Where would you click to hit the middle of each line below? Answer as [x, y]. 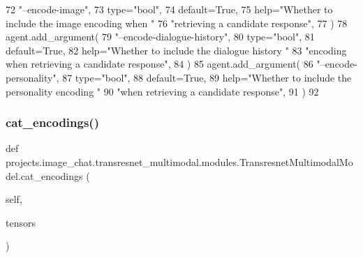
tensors [21, 222]
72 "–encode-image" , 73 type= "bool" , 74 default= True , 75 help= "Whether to [169, 9]
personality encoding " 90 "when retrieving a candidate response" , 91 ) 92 [162, 91]
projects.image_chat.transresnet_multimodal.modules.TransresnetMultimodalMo [179, 161]
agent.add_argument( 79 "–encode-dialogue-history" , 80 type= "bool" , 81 [160, 37]
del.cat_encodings [44, 175]
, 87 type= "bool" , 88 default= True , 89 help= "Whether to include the [204, 77]
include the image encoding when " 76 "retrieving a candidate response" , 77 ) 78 [177, 23]
